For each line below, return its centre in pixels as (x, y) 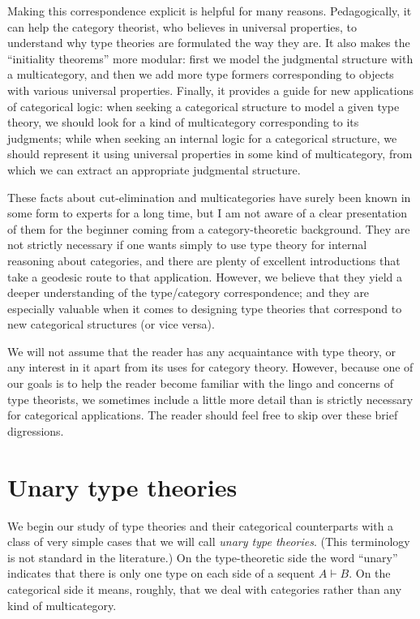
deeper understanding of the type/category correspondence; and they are (189, 292)
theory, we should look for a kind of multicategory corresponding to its (183, 122)
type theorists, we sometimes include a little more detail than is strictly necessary (210, 399)
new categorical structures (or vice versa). (111, 324)
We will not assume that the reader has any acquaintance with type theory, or (202, 351)
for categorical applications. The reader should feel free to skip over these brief (203, 415)
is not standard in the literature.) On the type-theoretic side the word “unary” (203, 557)
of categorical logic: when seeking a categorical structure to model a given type (204, 106)
